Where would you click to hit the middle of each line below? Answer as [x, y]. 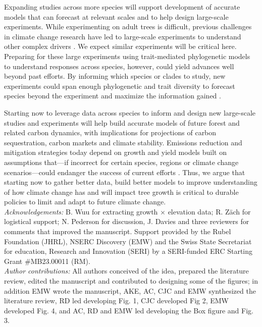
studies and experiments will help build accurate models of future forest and [122, 122]
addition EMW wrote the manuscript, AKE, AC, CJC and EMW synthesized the [130, 290]
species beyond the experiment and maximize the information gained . [113, 96]
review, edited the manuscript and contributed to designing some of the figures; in [131, 281]
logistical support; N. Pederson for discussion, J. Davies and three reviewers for [127, 221]
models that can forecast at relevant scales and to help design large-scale [116, 16]
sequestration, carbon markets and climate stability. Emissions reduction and [123, 142]
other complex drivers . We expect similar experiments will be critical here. [120, 46]
